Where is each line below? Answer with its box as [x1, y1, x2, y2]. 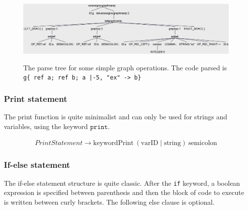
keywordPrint [93, 139, 134, 146]
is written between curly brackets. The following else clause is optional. [4, 197, 215, 207]
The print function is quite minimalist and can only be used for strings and [4, 112, 227, 122]
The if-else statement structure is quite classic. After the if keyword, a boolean [4, 178, 240, 188]
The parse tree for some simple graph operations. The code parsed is [23, 62, 227, 72]
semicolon [188, 139, 217, 146]
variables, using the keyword [4, 121, 88, 131]
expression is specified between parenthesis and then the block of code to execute [4, 187, 244, 197]
